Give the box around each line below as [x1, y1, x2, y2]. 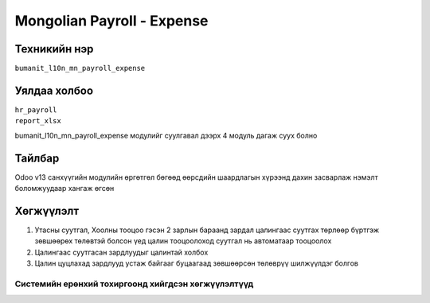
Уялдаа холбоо [14, 84, 94, 97]
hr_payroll [14, 105, 57, 115]
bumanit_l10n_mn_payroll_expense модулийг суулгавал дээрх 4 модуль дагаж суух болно [14, 130, 318, 140]
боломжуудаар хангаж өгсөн [14, 184, 115, 193]
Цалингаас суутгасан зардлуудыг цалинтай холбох [34, 247, 209, 257]
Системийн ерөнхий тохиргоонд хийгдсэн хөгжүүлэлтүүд [14, 278, 254, 289]
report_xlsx [14, 116, 61, 126]
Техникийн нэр [14, 42, 94, 56]
